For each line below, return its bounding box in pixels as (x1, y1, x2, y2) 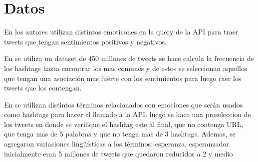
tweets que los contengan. (4, 82, 82, 93)
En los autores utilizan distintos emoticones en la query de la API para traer (4, 26, 239, 37)
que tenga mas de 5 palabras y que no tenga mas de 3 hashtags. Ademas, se (4, 128, 236, 139)
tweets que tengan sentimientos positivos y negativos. (4, 36, 167, 46)
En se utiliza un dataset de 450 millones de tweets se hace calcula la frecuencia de (4, 53, 255, 63)
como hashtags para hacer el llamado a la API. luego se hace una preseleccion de (4, 109, 251, 119)
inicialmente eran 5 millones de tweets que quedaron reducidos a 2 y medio (4, 148, 233, 158)
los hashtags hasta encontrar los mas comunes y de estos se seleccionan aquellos (4, 62, 248, 73)
